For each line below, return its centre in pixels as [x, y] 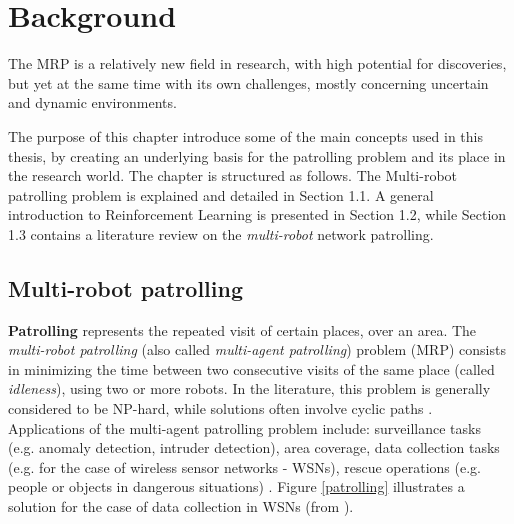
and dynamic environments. [92, 102]
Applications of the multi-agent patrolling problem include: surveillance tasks [244, 427]
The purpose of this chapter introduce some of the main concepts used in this [246, 135]
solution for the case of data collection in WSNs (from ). [181, 506]
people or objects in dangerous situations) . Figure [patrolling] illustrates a [236, 486]
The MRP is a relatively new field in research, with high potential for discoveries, [257, 63]
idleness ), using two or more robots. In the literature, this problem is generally [249, 388]
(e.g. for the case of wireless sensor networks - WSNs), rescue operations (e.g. [244, 466]
